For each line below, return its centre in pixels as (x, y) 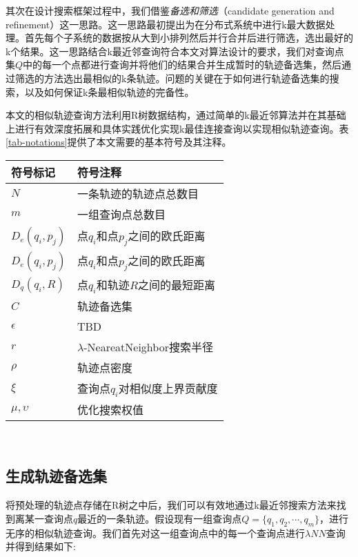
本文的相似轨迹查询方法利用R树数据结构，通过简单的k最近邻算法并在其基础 (176, 115)
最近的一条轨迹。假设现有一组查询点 (160, 518)
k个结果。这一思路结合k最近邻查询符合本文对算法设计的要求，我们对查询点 (175, 51)
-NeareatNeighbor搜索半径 (148, 347)
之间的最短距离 (177, 284)
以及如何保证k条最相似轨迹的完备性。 (109, 91)
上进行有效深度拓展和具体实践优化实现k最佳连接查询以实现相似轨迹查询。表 (177, 128)
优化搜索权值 (110, 410)
